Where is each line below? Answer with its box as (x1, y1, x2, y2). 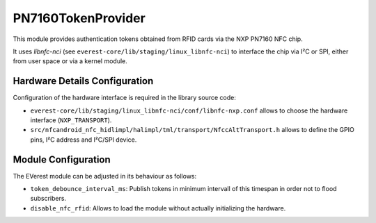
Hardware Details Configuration (13, 75, 154, 87)
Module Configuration (13, 154, 111, 165)
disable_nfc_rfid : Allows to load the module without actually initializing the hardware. (30, 204, 286, 212)
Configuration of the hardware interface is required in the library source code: (13, 94, 236, 102)
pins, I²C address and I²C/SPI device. (30, 135, 137, 144)
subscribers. (30, 195, 66, 203)
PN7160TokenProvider (13, 10, 146, 26)
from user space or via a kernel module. (13, 57, 128, 65)
